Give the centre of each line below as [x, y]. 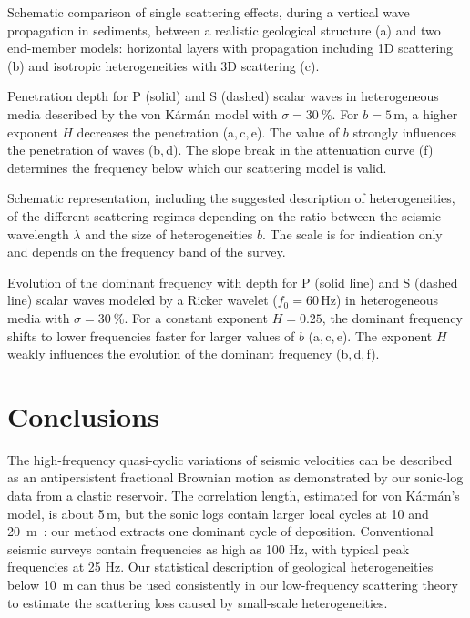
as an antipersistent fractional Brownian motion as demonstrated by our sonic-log [235, 477]
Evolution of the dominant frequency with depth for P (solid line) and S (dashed [233, 282]
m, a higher [426, 113]
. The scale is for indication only [352, 233]
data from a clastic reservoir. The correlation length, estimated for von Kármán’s [234, 495]
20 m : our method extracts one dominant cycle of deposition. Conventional [220, 531]
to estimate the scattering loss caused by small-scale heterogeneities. [198, 602]
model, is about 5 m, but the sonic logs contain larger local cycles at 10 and [218, 513]
